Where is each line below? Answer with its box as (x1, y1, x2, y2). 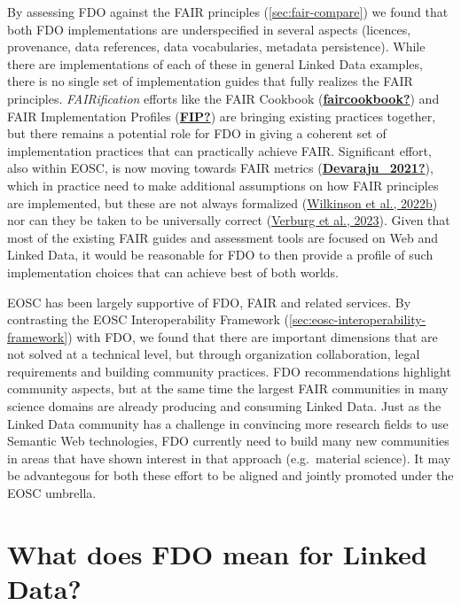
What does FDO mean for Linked (7, 535, 427, 571)
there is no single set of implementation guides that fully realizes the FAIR (7, 72, 413, 90)
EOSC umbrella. (7, 484, 97, 502)
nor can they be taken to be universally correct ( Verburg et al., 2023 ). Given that (7, 211, 450, 229)
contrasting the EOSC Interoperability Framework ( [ (7, 310, 293, 329)
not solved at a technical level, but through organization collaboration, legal (7, 345, 420, 363)
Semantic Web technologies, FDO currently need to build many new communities (7, 431, 449, 450)
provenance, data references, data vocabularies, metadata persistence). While (7, 37, 426, 56)
